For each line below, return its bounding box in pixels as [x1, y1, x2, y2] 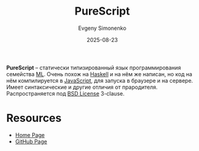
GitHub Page [15, 138, 47, 145]
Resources [6, 111, 62, 125]
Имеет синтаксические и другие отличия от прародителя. [6, 83, 158, 91]
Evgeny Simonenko [78, 24, 127, 32]
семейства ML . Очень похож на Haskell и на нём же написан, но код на [6, 70, 193, 77]
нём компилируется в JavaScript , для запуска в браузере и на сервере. [6, 77, 194, 84]
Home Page [15, 131, 45, 138]
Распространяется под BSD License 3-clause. [6, 90, 125, 97]
